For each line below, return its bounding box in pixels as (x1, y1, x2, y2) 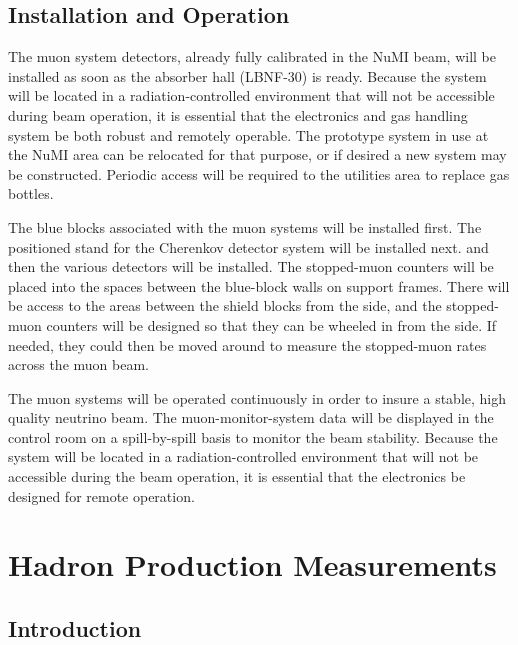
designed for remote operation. (8, 485, 195, 506)
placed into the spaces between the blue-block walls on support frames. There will (8, 275, 510, 296)
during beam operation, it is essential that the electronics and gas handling (8, 104, 468, 125)
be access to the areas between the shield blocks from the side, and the (8, 295, 442, 316)
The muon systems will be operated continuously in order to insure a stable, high (8, 387, 507, 408)
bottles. (8, 183, 54, 204)
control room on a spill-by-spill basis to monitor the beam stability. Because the (8, 426, 498, 447)
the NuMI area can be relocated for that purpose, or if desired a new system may (8, 144, 507, 165)
